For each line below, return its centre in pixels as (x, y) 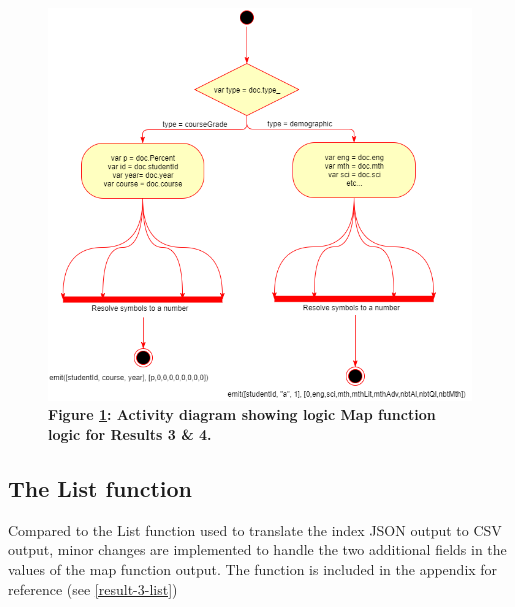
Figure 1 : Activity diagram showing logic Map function (242, 414)
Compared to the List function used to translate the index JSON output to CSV (255, 529)
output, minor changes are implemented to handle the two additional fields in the (257, 549)
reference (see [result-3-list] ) (93, 588)
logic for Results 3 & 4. (130, 433)
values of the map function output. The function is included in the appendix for (253, 568)
